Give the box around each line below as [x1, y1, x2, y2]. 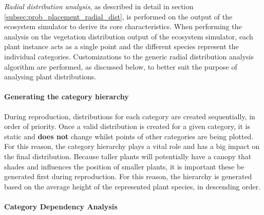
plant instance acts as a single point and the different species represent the [4, 41, 239, 52]
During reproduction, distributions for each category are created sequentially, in [4, 111, 255, 121]
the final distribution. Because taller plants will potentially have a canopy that [4, 150, 252, 161]
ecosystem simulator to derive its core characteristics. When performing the [4, 21, 242, 32]
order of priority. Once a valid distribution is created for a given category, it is [4, 121, 250, 132]
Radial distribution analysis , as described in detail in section [4, 1, 194, 11]
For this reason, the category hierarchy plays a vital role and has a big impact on [4, 141, 260, 152]
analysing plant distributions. [4, 71, 97, 82]
